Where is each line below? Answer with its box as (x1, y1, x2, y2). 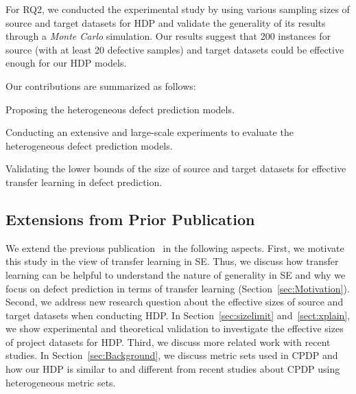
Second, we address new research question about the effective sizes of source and (5, 294, 344, 309)
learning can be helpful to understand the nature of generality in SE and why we (5, 267, 346, 281)
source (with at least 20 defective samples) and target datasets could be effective (5, 42, 344, 56)
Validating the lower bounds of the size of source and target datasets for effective (5, 161, 346, 176)
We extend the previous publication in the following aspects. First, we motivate (5, 240, 344, 255)
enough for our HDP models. (5, 56, 127, 70)
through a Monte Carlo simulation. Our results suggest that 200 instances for (5, 29, 331, 43)
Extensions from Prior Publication (5, 208, 255, 229)
